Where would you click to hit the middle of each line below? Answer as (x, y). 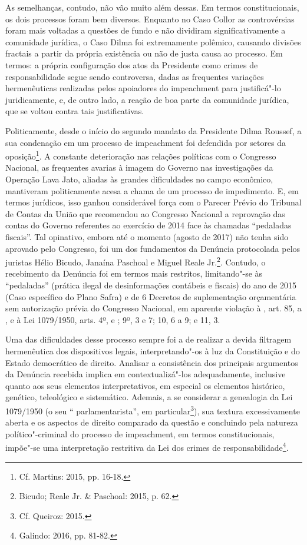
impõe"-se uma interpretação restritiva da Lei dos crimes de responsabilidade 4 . (147, 446)
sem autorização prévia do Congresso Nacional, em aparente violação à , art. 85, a (153, 308)
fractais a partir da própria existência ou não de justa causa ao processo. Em (144, 53)
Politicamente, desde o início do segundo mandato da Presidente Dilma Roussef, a (153, 130)
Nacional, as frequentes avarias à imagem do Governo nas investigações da (139, 167)
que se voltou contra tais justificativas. (75, 111)
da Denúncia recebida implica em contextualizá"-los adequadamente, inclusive (146, 374)
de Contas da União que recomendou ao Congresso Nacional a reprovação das (145, 213)
